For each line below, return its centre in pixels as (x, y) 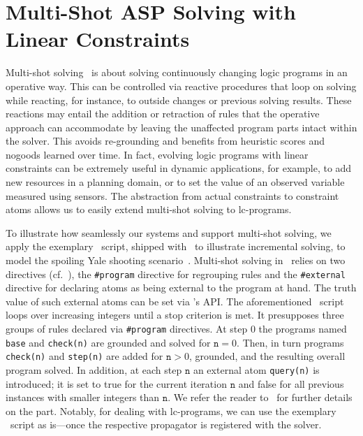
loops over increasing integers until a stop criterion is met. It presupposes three (175, 315)
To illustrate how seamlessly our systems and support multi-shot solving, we (169, 232)
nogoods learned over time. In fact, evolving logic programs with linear (157, 154)
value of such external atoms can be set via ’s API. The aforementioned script (175, 301)
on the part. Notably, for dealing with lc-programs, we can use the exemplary (171, 410)
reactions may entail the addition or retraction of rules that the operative (163, 114)
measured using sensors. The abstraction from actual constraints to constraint (172, 195)
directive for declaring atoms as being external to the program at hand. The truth (181, 288)
